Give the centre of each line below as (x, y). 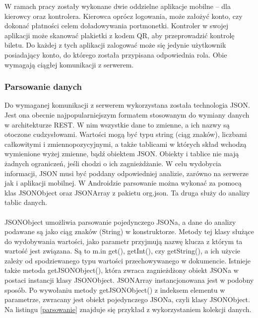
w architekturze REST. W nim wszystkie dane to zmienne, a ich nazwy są (117, 124)
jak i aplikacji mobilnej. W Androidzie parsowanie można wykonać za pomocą (123, 183)
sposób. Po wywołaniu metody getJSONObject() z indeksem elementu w (115, 289)
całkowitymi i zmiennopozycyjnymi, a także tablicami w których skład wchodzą (126, 144)
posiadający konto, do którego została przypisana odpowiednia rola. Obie (116, 54)
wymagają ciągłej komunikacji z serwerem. (69, 64)
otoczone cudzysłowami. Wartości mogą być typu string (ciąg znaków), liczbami (126, 134)
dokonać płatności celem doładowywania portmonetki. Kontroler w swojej (117, 26)
